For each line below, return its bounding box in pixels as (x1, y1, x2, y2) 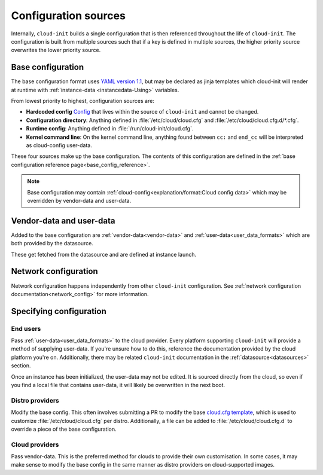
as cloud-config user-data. (26, 141, 92, 149)
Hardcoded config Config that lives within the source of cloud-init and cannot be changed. (26, 108, 259, 115)
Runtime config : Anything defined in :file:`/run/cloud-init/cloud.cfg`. (26, 125, 194, 132)
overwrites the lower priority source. (11, 47, 101, 54)
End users (11, 324, 41, 333)
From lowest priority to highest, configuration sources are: (11, 98, 155, 105)
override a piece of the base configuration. (11, 425, 117, 433)
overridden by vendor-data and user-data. (27, 197, 132, 204)
